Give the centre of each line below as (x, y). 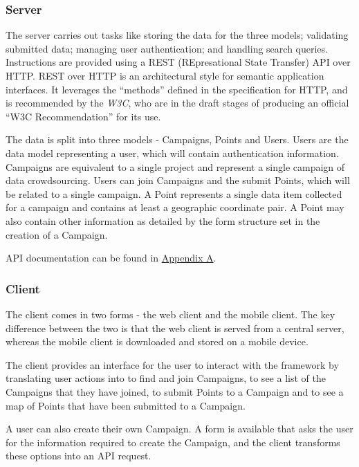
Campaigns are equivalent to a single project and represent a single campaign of (175, 166)
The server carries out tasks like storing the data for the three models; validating (177, 35)
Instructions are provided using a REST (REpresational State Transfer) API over (178, 62)
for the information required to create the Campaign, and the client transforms (173, 442)
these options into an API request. (79, 456)
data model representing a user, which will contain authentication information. (172, 153)
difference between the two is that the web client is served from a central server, (175, 328)
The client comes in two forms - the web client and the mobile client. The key (171, 314)
